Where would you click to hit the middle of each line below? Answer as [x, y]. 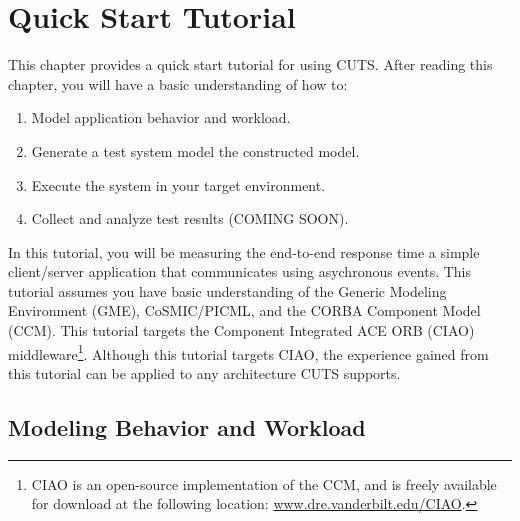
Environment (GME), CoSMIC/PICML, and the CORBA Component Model [244, 310]
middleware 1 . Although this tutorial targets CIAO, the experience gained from [248, 352]
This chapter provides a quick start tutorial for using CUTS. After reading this [250, 64]
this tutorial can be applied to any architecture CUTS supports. [204, 372]
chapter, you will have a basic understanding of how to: [178, 83]
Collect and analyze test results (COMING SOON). [190, 218]
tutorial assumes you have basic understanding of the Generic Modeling [227, 290]
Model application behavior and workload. [161, 117]
